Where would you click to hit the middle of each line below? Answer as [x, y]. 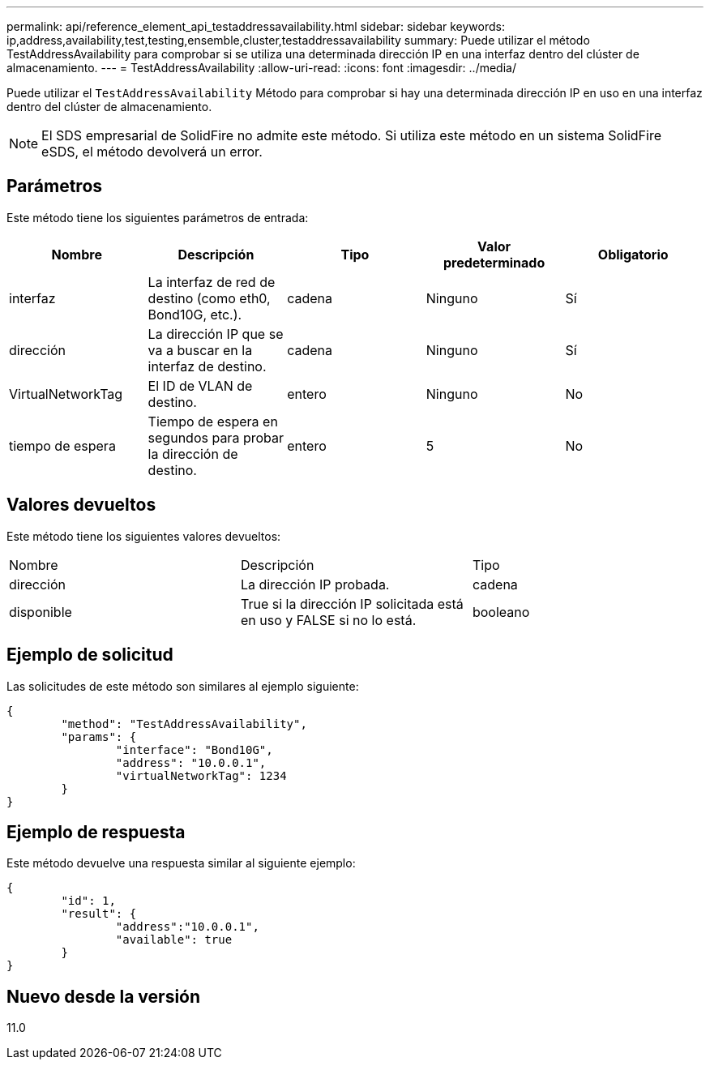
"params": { [99, 736]
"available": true [174, 940]
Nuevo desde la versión [104, 996]
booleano [501, 612]
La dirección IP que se [216, 334]
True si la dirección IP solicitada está [352, 604]
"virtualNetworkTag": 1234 [201, 775]
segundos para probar [216, 437]
